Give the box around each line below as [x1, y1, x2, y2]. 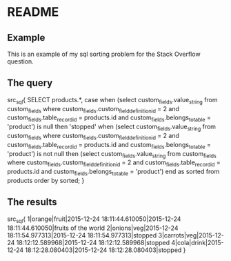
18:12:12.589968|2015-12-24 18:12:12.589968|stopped [16, 238, 170, 246]
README [7, 4, 59, 20]
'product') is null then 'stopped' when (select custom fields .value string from [7, 122, 216, 132]
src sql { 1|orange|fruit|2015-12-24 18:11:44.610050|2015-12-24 [7, 215, 181, 224]
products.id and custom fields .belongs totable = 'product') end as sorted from [7, 167, 220, 177]
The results [7, 196, 57, 208]
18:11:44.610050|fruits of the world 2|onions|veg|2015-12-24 [7, 224, 179, 232]
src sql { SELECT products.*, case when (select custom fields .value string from [7, 95, 219, 106]
